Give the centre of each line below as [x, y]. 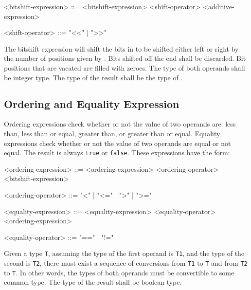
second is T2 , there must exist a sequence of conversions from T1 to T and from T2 [126, 263]
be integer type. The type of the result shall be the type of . [93, 77]
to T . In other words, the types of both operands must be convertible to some [119, 272]
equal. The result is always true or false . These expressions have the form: [117, 153]
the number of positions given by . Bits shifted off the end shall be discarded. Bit [125, 58]
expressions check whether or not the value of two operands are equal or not [117, 143]
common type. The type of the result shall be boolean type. [93, 282]
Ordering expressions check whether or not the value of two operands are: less [120, 124]
